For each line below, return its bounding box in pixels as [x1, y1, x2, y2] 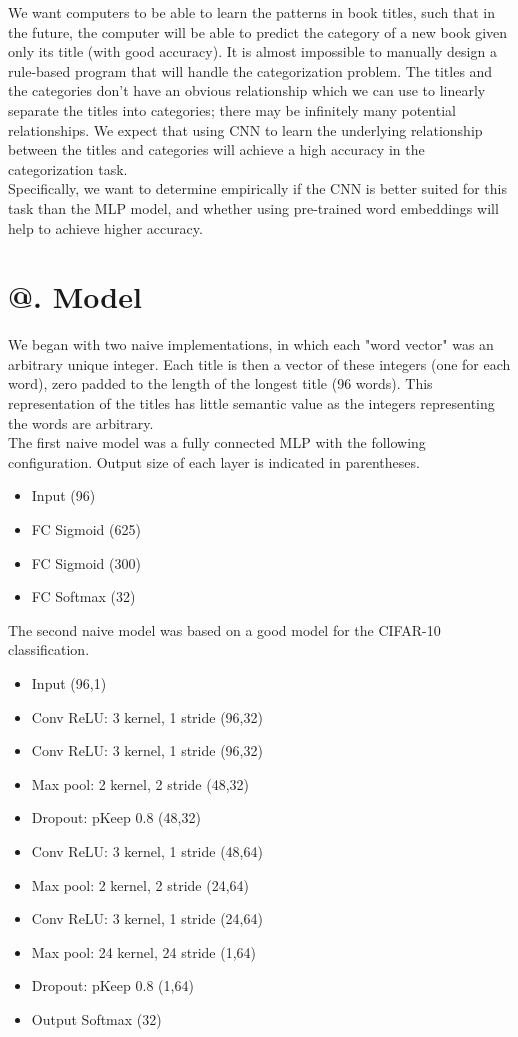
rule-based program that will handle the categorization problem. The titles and [8, 60, 493, 81]
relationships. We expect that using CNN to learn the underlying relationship [8, 119, 483, 140]
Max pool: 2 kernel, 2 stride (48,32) [31, 773, 249, 794]
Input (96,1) [31, 672, 107, 693]
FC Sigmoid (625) [31, 519, 141, 539]
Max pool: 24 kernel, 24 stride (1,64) [31, 941, 256, 962]
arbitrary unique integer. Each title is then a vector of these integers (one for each [8, 353, 511, 374]
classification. [8, 639, 90, 660]
